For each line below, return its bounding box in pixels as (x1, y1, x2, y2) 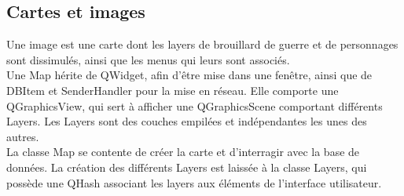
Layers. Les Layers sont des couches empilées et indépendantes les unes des (6, 113, 367, 129)
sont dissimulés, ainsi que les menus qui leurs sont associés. (6, 51, 290, 67)
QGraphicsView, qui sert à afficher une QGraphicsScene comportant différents (6, 97, 383, 114)
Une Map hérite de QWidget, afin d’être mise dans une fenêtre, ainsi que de (6, 67, 373, 83)
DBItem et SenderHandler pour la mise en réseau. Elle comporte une (6, 82, 339, 98)
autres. (6, 128, 39, 144)
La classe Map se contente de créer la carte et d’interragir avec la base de (6, 143, 360, 160)
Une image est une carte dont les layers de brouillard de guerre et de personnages (6, 36, 398, 53)
